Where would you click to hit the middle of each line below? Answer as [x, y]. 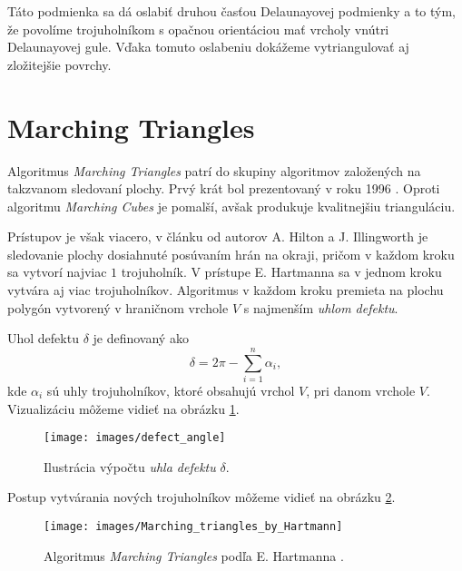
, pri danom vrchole [361, 390]
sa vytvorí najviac [57, 272]
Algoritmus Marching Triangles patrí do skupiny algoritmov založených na [214, 170]
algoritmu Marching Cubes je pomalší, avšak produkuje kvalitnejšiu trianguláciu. [231, 206]
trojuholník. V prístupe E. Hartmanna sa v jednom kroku [281, 272]
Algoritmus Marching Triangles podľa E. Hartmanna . [194, 555]
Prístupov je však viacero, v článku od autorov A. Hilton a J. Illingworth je [218, 236]
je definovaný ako [141, 338]
